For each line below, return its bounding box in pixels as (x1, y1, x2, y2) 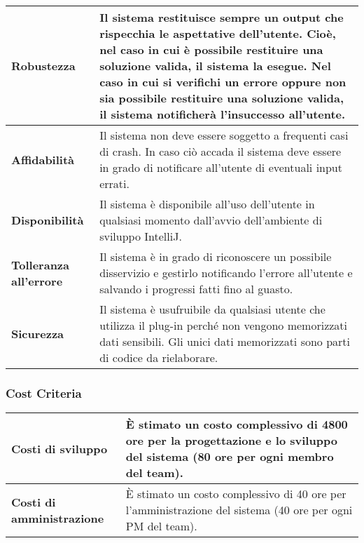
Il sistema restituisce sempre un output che (99, 9, 344, 25)
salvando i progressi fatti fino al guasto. (99, 281, 293, 297)
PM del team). (125, 518, 197, 535)
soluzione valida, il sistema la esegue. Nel (99, 58, 331, 74)
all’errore (11, 272, 63, 289)
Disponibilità (11, 212, 84, 228)
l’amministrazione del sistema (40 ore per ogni (125, 502, 353, 518)
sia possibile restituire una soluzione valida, (99, 90, 344, 106)
